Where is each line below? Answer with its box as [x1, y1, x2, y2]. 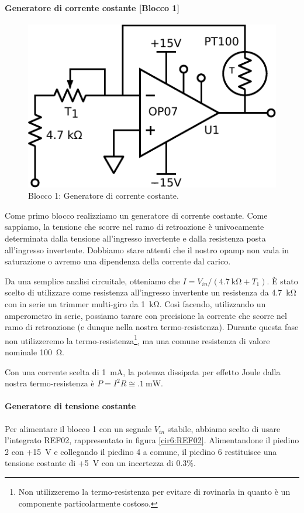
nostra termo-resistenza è [5, 377, 95, 389]
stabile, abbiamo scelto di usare [167, 422, 281, 434]
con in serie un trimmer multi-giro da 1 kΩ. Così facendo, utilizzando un [5, 298, 266, 310]
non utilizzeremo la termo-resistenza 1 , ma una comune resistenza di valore [5, 332, 270, 346]
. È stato [267, 274, 298, 287]
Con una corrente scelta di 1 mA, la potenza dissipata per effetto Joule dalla [5, 365, 281, 378]
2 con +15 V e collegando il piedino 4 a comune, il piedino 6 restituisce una [5, 445, 277, 457]
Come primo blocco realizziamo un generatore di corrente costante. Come [5, 209, 268, 221]
